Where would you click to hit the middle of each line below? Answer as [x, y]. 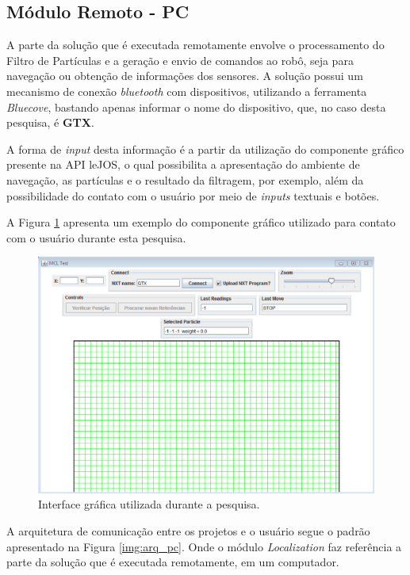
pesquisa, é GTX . [50, 122]
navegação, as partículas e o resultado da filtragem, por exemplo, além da [185, 179]
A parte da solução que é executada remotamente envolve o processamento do [195, 45]
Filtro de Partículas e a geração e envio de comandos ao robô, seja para [180, 60]
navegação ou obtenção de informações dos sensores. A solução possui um [185, 76]
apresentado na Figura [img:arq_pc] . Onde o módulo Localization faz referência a [204, 546]
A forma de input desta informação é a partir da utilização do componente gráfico [205, 149]
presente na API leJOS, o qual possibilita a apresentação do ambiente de [183, 164]
